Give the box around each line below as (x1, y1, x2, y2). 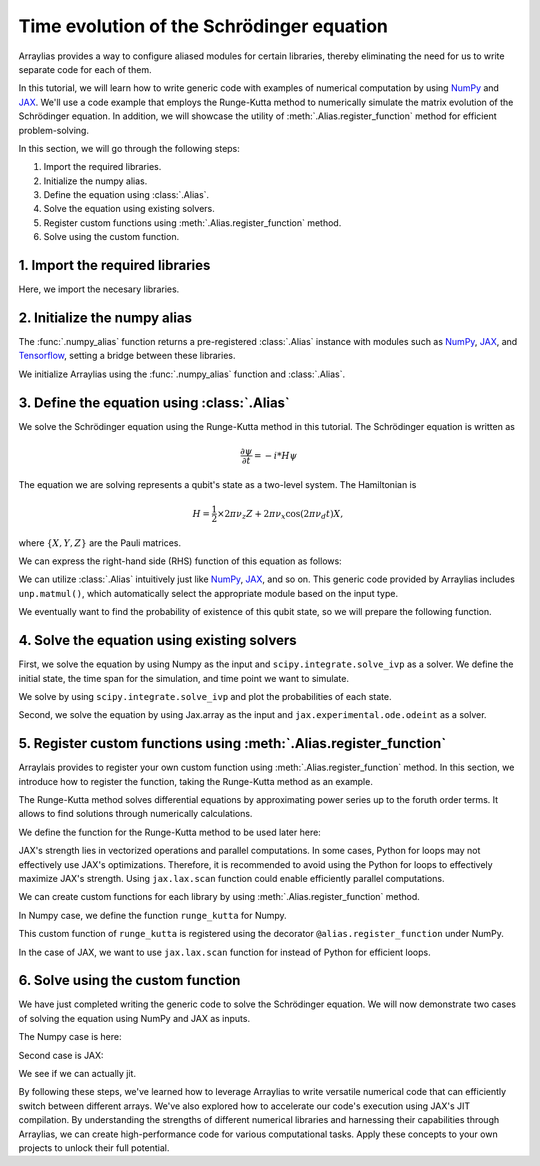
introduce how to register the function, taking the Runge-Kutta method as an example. (18, 775, 374, 787)
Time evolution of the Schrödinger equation (18, 15, 389, 37)
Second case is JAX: (18, 1049, 104, 1061)
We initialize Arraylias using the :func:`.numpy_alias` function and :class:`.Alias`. (18, 368, 346, 380)
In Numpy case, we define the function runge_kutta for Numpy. (18, 909, 287, 921)
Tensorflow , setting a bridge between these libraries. (18, 350, 236, 362)
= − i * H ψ (253, 450, 298, 461)
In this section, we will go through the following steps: (18, 142, 240, 154)
